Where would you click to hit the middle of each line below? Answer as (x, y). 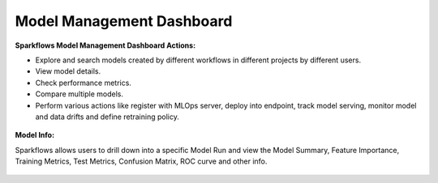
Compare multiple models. (79, 94)
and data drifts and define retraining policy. (107, 117)
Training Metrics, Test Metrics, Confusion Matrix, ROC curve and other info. (141, 161)
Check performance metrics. (83, 83)
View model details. (68, 71)
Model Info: (35, 135)
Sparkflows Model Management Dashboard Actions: (105, 45)
